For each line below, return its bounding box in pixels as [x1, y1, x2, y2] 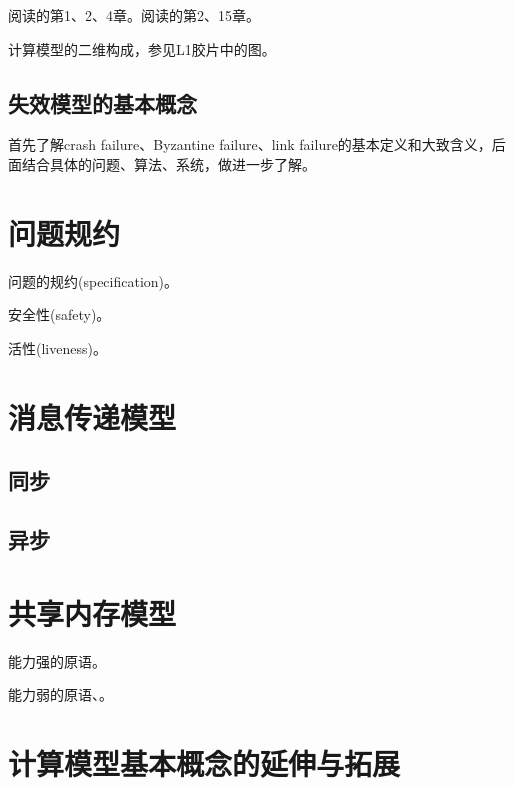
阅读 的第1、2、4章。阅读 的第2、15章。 [8, 5, 260, 25]
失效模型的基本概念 [8, 87, 197, 118]
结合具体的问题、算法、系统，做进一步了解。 [21, 153, 316, 174]
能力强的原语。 [8, 650, 106, 671]
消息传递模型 [8, 396, 177, 437]
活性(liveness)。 [8, 337, 107, 358]
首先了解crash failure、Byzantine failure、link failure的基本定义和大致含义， [8, 134, 492, 155]
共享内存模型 [8, 592, 177, 633]
